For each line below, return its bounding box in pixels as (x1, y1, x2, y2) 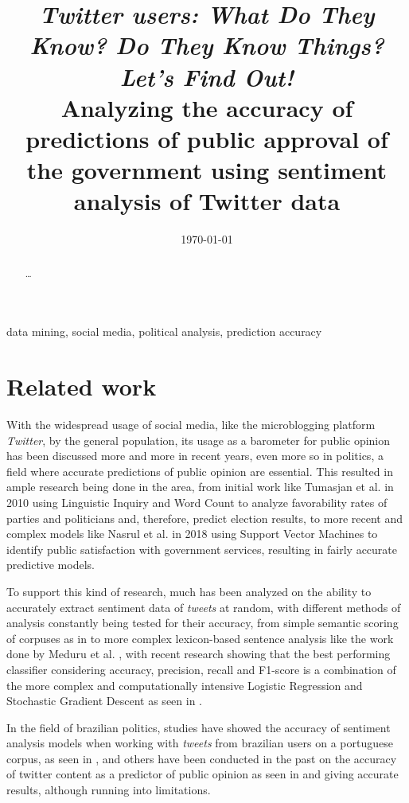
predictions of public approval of (25, 122, 388, 154)
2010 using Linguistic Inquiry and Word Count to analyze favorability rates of (6, 493, 388, 510)
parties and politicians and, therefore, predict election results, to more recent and (6, 509, 403, 526)
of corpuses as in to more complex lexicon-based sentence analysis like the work (6, 630, 394, 646)
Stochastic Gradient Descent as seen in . (6, 692, 203, 709)
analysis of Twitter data (73, 185, 341, 217)
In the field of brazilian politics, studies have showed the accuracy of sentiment (6, 719, 391, 735)
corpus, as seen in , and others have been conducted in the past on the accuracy (6, 750, 397, 766)
